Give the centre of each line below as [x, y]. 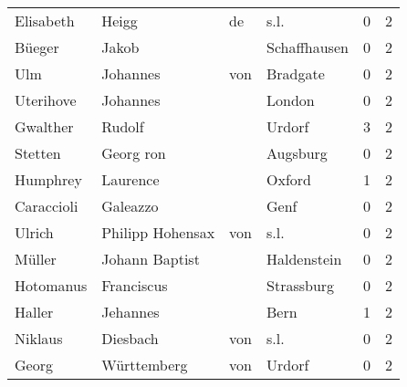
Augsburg [297, 153]
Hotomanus [51, 285]
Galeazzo [130, 206]
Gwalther [44, 126]
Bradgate [296, 73]
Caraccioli [47, 206]
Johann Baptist [151, 259]
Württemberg [145, 365]
